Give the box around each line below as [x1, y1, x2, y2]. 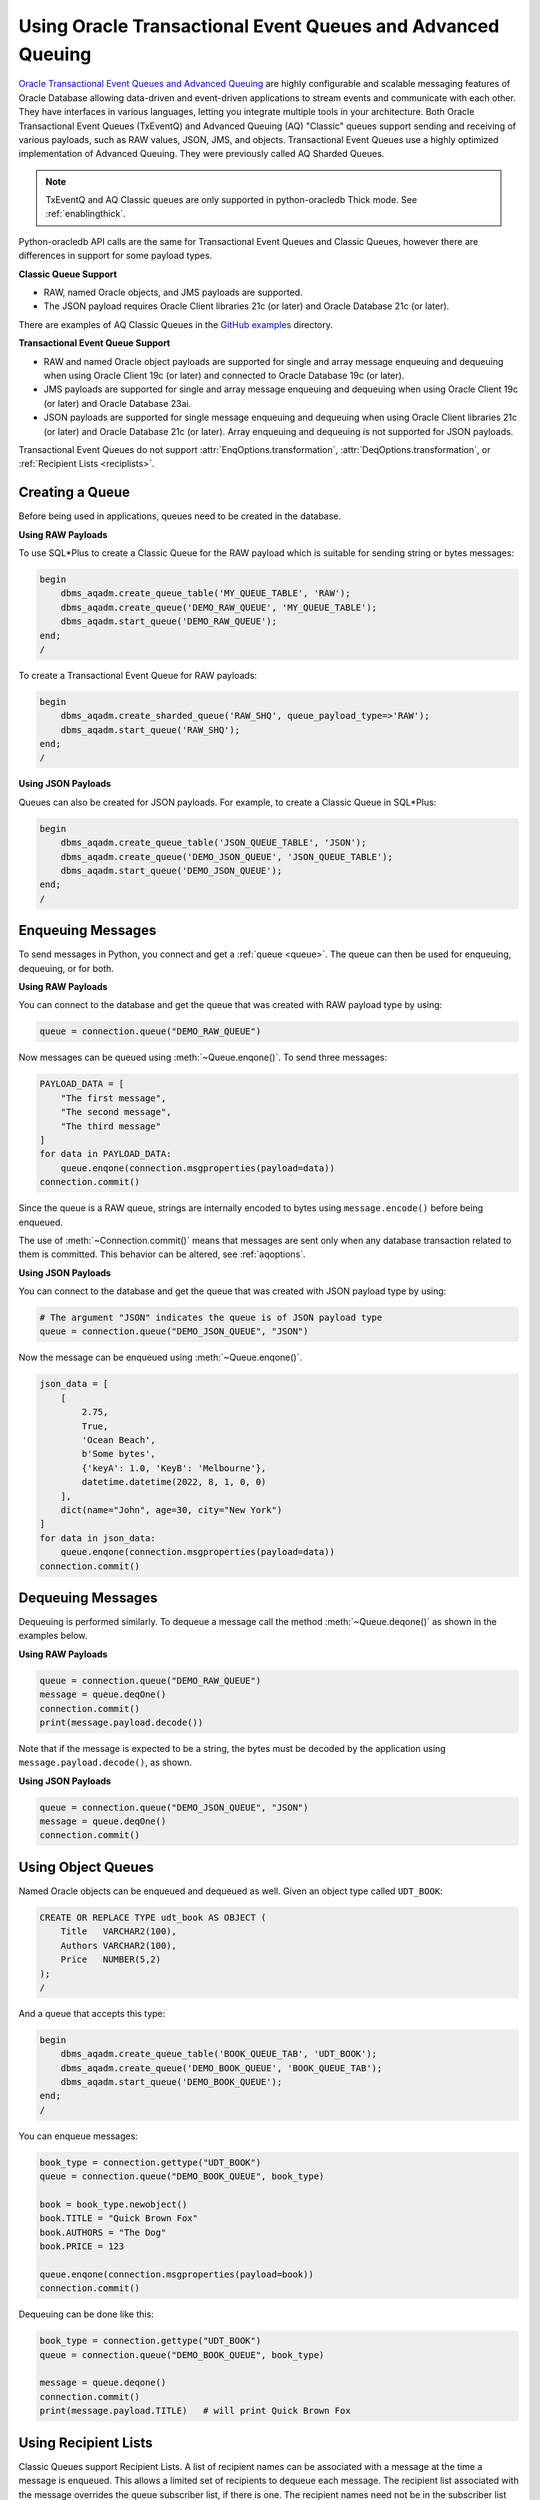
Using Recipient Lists [18, 2434, 154, 2451]
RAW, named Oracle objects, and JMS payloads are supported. [43, 286, 304, 299]
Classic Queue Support [18, 268, 117, 280]
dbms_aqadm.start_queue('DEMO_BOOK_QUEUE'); [60, 2076, 283, 2088]
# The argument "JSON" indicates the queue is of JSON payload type [39, 1312, 383, 1324]
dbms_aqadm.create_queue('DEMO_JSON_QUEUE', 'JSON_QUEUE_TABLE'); [60, 851, 394, 862]
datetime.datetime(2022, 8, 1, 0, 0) [81, 1476, 267, 1488]
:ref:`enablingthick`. [45, 208, 126, 220]
